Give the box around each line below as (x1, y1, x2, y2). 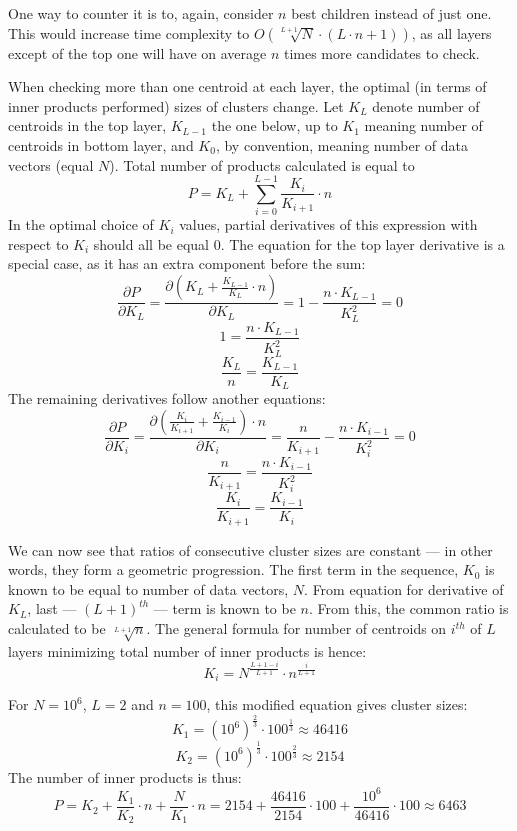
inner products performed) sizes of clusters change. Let (8, 95, 344, 116)
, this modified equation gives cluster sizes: (206, 694, 468, 715)
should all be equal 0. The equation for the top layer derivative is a (93, 233, 505, 254)
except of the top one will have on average (8, 42, 267, 63)
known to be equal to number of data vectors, (8, 578, 289, 599)
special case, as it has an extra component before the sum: (8, 253, 366, 274)
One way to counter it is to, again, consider (8, 3, 274, 23)
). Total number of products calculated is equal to (109, 154, 415, 175)
